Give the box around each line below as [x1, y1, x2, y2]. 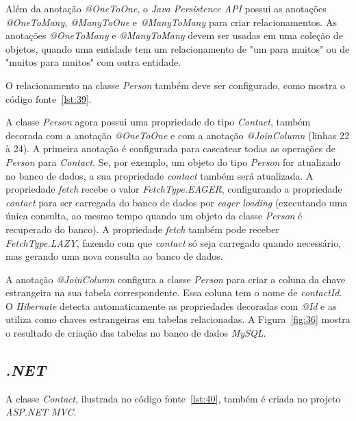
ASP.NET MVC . [5, 405, 77, 419]
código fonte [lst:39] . [5, 91, 92, 106]
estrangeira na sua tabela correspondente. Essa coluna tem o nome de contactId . [5, 285, 342, 300]
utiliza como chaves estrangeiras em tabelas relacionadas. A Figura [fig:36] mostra [5, 312, 351, 326]
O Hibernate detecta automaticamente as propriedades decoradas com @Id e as [5, 298, 337, 313]
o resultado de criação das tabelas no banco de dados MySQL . [5, 326, 266, 340]
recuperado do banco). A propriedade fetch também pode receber [5, 221, 279, 236]
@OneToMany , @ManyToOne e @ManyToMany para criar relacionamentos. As [5, 14, 337, 29]
